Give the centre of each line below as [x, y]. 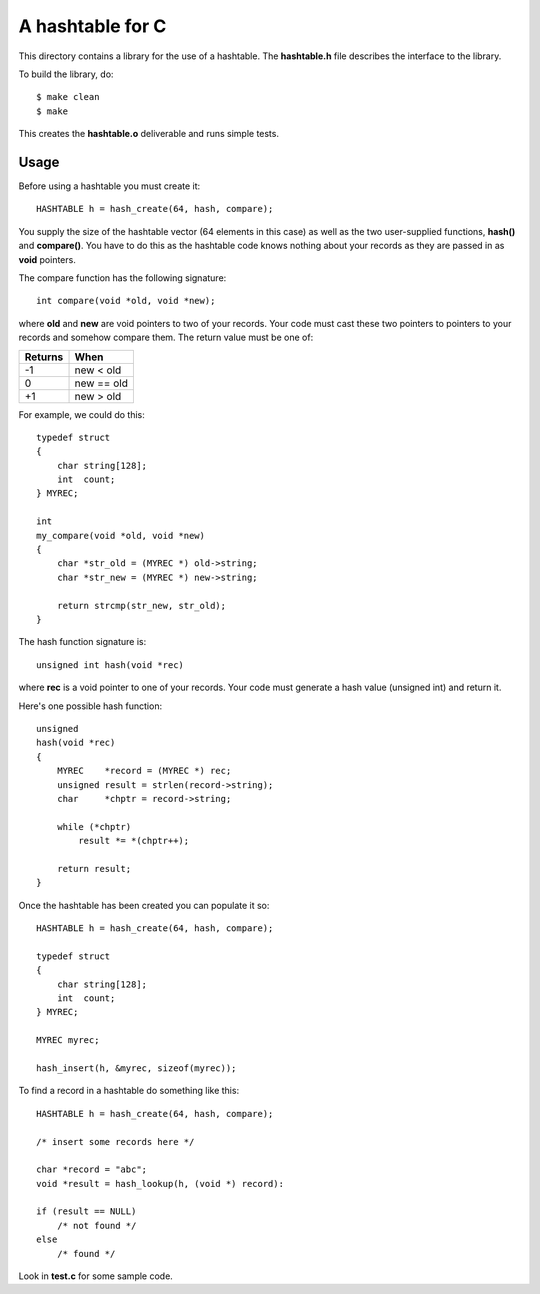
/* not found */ [96, 1225]
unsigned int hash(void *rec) [110, 664]
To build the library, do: [66, 74]
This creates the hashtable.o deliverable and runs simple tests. [149, 134]
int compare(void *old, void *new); [126, 301]
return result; [94, 868]
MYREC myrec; [68, 1040]
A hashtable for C [92, 26]
